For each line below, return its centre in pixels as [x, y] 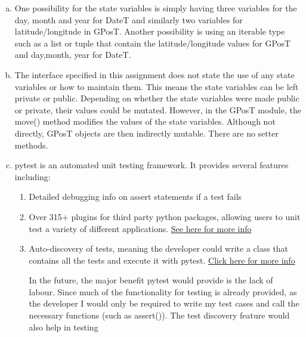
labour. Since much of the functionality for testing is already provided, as [163, 291]
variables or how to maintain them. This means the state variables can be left [157, 86]
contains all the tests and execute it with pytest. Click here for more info [162, 260]
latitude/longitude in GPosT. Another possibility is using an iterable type [150, 31]
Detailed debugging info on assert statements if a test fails [135, 197]
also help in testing [64, 327]
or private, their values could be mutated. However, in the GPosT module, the [158, 109]
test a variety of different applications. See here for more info [140, 228]
